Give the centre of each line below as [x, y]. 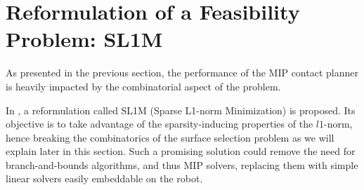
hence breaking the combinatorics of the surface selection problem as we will [170, 137]
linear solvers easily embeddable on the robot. [104, 178]
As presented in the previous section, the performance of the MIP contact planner [182, 73]
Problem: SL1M [84, 39]
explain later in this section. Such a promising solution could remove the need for [181, 151]
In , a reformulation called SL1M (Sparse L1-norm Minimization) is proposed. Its [181, 110]
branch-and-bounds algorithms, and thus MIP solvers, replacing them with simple [182, 164]
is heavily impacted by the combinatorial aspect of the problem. [143, 86]
